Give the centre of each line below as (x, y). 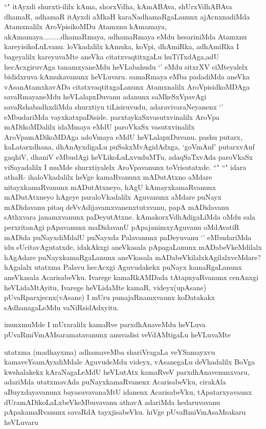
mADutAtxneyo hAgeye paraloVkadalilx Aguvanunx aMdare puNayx (113, 197)
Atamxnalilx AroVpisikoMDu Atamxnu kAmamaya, (85, 26)
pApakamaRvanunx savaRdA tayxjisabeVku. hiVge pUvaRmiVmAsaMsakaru (125, 412)
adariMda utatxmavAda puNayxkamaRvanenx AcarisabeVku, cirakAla (115, 382)
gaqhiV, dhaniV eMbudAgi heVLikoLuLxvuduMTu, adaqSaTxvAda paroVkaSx (129, 156)
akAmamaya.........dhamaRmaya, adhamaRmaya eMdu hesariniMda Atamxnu (126, 36)
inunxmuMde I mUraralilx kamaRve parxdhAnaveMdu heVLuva (105, 324)
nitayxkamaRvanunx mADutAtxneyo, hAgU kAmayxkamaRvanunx (110, 187)
